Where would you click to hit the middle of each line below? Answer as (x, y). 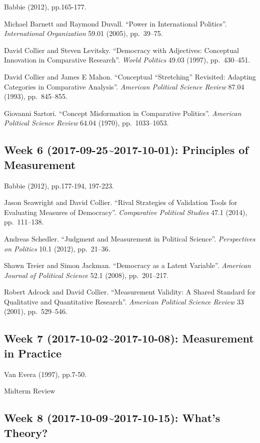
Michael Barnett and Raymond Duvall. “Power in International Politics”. (115, 23)
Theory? (26, 432)
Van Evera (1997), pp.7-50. (45, 374)
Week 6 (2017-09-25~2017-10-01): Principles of (126, 150)
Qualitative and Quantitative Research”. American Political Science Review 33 (124, 301)
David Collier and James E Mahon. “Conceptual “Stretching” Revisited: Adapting (130, 76)
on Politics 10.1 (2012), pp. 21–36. (57, 248)
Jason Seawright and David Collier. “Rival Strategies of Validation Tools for (121, 202)
